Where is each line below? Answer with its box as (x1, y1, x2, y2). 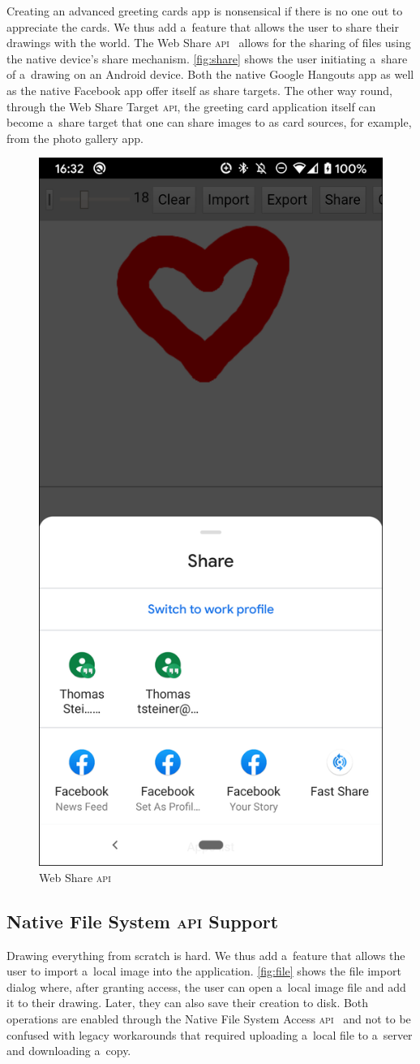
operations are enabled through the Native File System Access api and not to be (6, 1010, 411, 1027)
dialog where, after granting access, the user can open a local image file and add (6, 978, 406, 995)
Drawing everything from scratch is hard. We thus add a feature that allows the (6, 946, 405, 963)
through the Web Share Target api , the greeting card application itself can (6, 97, 376, 115)
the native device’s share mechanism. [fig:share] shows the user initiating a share (6, 50, 408, 67)
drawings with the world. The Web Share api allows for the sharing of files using (6, 34, 411, 51)
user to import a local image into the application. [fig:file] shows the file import (6, 962, 401, 980)
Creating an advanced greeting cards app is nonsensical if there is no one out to (6, 2, 403, 19)
